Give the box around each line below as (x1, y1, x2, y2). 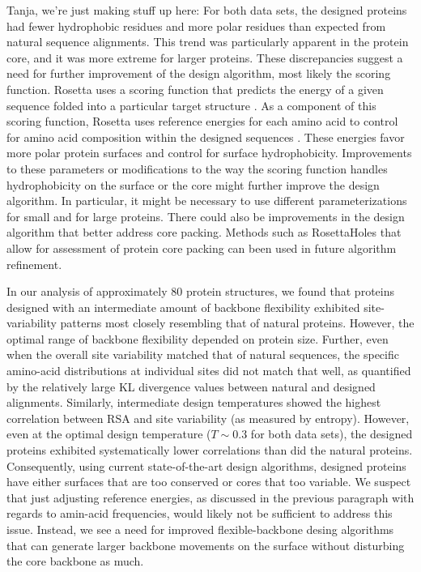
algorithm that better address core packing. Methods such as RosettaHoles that (6, 224, 402, 241)
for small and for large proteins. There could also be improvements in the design (6, 207, 405, 224)
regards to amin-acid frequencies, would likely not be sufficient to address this (6, 505, 393, 522)
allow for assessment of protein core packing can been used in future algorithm (6, 239, 397, 256)
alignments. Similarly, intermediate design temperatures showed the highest (6, 394, 381, 411)
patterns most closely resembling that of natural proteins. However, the (60, 314, 415, 331)
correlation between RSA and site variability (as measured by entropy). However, (6, 409, 410, 426)
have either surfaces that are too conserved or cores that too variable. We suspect (6, 473, 411, 490)
